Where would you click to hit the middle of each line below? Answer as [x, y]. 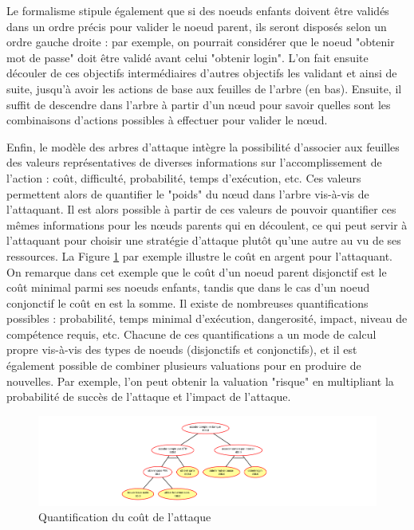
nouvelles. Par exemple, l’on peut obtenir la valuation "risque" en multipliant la [200, 381]
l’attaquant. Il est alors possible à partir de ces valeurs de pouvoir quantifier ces [201, 209]
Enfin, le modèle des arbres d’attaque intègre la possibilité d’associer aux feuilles [203, 146]
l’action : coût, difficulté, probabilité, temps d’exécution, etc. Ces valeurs [184, 177]
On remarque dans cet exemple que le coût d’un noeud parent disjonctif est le [197, 271]
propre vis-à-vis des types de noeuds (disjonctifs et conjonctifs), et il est [182, 349]
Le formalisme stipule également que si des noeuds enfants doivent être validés [198, 10]
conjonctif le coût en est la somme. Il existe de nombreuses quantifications [187, 302]
